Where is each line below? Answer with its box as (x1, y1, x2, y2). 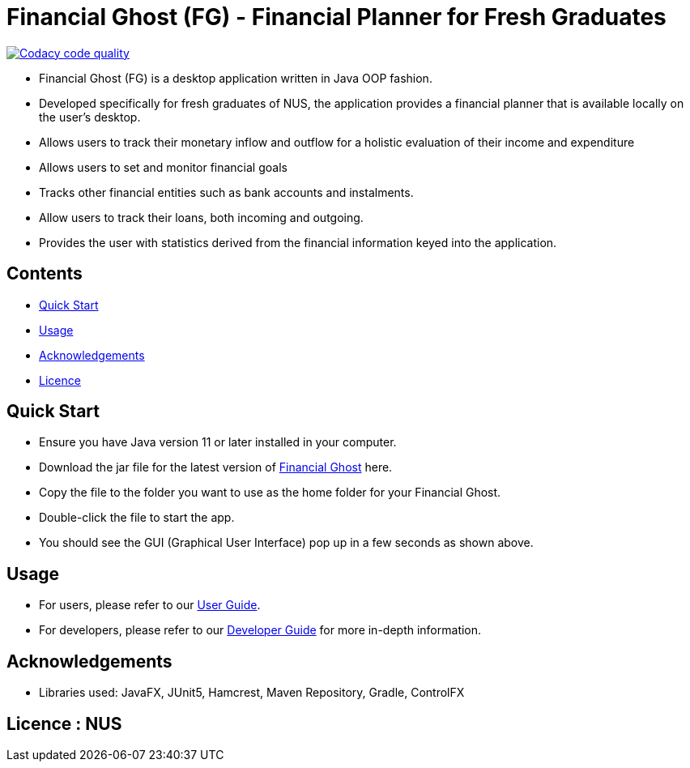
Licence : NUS (6, 713, 122, 734)
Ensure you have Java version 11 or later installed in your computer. (39, 435, 397, 450)
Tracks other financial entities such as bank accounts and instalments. (39, 185, 414, 199)
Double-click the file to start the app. (39, 510, 235, 525)
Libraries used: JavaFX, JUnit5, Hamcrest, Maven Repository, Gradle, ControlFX (39, 685, 465, 700)
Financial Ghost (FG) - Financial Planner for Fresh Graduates (6, 3, 667, 31)
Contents (6, 263, 83, 284)
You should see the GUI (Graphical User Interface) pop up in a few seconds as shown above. (39, 535, 534, 550)
